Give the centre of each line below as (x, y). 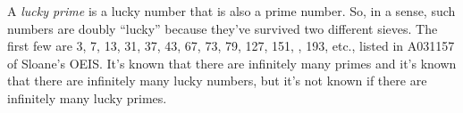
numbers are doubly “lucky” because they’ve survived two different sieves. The (223, 28)
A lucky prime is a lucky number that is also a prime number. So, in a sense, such (231, 11)
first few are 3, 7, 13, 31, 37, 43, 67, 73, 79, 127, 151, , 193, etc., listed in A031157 (231, 46)
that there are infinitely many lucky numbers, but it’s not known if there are (217, 81)
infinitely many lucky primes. (87, 97)
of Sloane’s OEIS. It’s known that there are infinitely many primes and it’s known (232, 63)
